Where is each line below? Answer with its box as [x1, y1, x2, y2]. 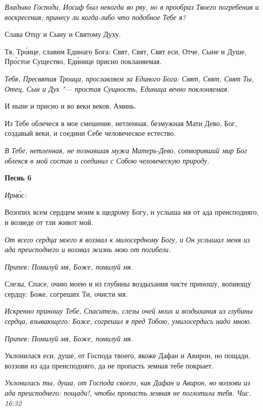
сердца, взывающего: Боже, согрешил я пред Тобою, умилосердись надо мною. [5, 316, 252, 326]
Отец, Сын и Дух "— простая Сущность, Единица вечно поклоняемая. [5, 83, 230, 94]
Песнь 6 [5, 172, 32, 183]
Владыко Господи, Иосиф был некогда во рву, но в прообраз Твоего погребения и [5, 2, 259, 12]
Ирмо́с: [5, 189, 27, 200]
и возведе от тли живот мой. [5, 216, 93, 227]
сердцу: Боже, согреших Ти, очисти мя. [5, 288, 128, 299]
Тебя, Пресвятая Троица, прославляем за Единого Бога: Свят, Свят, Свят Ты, [5, 73, 254, 84]
